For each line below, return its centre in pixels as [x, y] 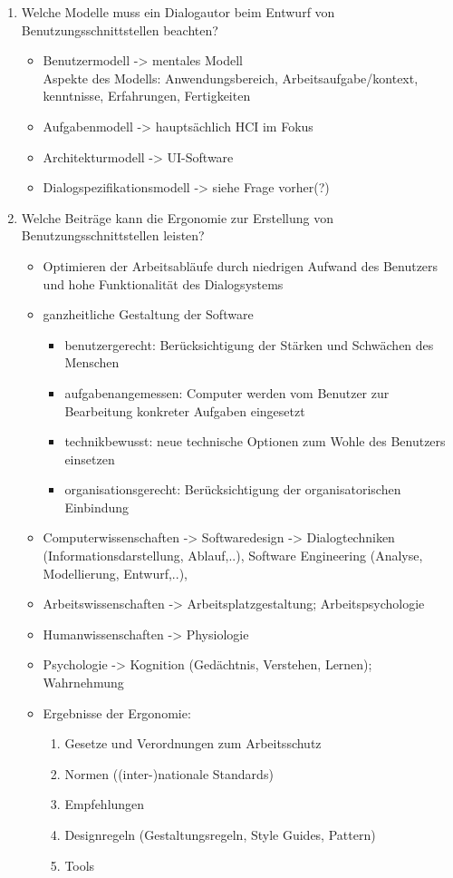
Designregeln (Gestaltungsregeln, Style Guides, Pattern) [220, 834]
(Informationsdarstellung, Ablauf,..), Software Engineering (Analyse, [233, 556]
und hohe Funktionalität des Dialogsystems [163, 283]
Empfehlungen [105, 804]
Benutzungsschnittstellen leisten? [113, 235]
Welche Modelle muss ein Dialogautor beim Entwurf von [178, 12]
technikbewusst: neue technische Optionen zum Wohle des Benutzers [255, 441]
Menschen [92, 362]
